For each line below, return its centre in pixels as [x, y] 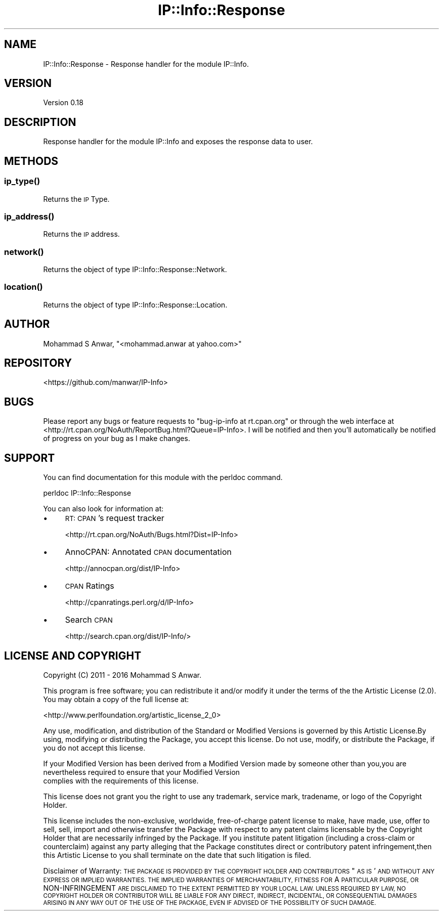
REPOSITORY [38, 363]
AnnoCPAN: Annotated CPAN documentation [148, 552]
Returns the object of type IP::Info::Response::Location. [135, 304]
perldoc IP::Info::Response [87, 493]
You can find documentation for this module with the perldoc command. [163, 477]
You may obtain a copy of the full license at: [116, 699]
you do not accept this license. [94, 748]
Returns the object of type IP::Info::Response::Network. [135, 269]
